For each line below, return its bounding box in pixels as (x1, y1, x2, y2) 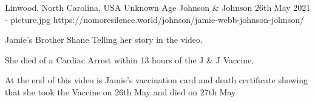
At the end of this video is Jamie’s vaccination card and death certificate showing (5, 74, 308, 86)
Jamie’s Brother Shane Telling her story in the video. (5, 33, 203, 46)
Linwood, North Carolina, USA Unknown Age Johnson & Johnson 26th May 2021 (5, 1, 311, 13)
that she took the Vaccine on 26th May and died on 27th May (5, 85, 236, 98)
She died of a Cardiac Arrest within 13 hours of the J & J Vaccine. (5, 53, 254, 66)
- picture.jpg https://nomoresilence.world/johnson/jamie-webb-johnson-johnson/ (5, 13, 304, 25)
